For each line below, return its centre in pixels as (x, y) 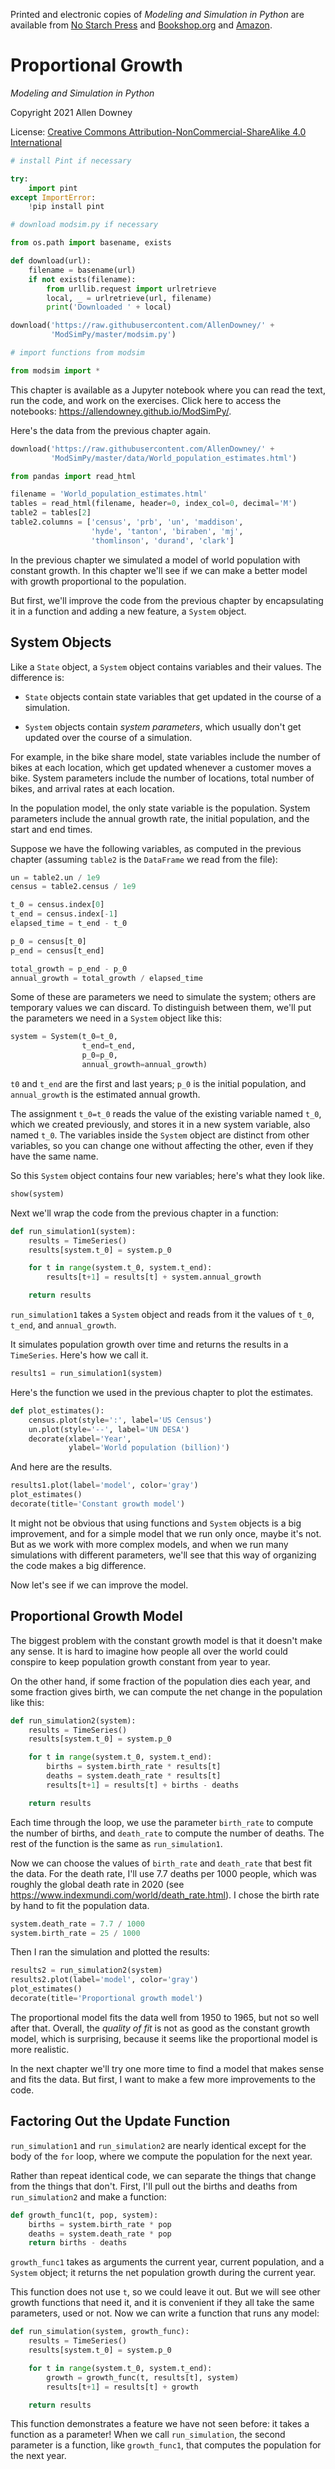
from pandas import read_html (73, 476)
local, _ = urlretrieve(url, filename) (129, 298)
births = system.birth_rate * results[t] (134, 1767)
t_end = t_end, (109, 1046)
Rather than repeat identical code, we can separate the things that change (163, 2175)
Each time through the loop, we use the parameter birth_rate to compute (162, 1822)
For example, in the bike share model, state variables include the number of (165, 756)
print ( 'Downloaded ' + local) (109, 307)
